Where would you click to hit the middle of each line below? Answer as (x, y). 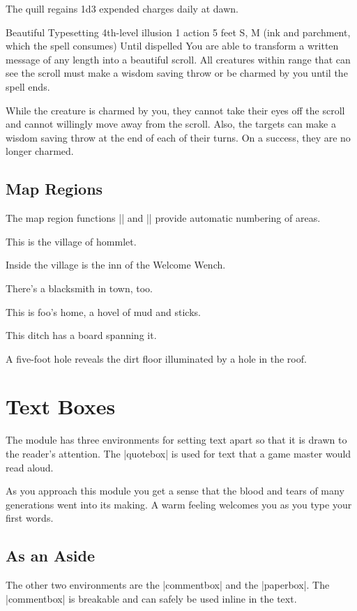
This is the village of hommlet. (71, 241)
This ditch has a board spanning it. (81, 335)
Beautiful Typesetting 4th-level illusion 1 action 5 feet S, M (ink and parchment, (178, 32)
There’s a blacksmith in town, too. (79, 288)
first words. (30, 518)
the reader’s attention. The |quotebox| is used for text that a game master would (178, 454)
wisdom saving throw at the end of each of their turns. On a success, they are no (178, 137)
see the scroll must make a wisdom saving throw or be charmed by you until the (177, 73)
